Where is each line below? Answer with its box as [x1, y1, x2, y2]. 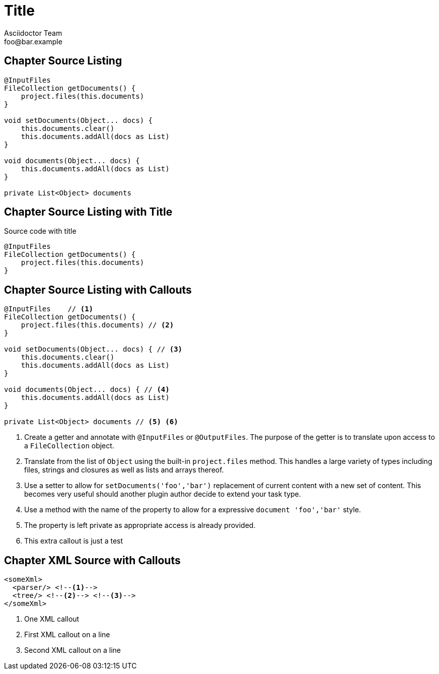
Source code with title [4, 227, 77, 236]
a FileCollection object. [24, 441, 114, 450]
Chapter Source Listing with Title [4, 206, 173, 219]
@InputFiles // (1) [4, 305, 94, 313]
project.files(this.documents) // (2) [21, 321, 174, 329]
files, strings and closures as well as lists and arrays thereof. [24, 465, 224, 475]
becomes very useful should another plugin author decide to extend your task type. [24, 490, 301, 499]
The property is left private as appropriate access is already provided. [24, 521, 256, 530]
